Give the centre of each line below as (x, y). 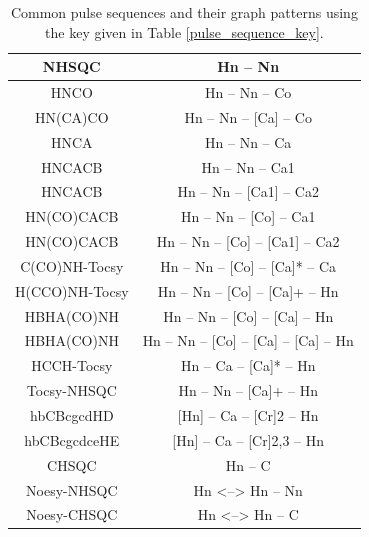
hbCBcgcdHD (72, 415)
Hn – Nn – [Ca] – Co (248, 116)
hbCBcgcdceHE (72, 439)
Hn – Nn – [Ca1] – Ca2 (248, 191)
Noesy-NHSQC (72, 489)
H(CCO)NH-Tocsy (72, 290)
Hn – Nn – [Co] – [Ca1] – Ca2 (248, 241)
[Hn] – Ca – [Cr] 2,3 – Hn (248, 439)
